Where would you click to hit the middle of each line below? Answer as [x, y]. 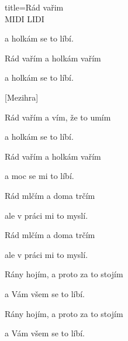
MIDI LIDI [25, 18]
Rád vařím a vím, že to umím [58, 117]
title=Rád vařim [34, 7]
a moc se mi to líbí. [39, 176]
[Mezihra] [22, 97]
